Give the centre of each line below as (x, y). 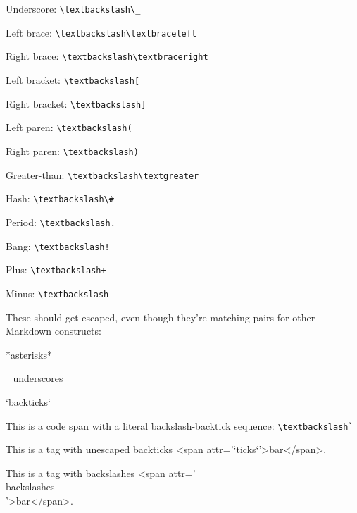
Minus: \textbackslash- (60, 293)
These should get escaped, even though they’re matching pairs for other (161, 317)
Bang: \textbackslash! (58, 246)
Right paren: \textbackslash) (72, 150)
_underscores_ (38, 378)
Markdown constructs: (54, 331)
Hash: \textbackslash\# (60, 198)
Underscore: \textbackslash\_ (73, 8)
